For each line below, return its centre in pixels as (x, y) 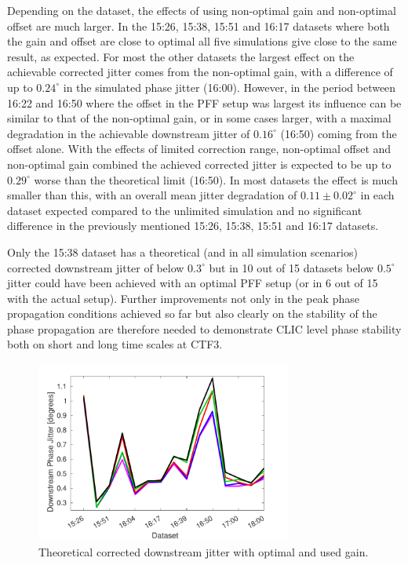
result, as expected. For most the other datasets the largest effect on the (181, 56)
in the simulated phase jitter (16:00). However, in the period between (229, 87)
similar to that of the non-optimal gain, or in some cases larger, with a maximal (199, 118)
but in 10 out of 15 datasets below (291, 267)
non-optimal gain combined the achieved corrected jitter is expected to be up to (199, 164)
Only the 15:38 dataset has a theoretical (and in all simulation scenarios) (182, 252)
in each (377, 195)
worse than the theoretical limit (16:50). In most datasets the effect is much (216, 179)
